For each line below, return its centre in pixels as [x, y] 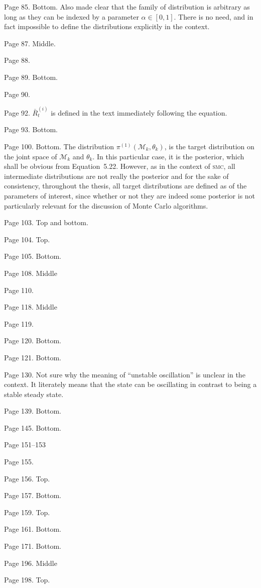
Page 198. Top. [27, 580]
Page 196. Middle [31, 563]
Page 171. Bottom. [33, 546]
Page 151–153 [25, 445]
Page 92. [17, 112]
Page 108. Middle [31, 273]
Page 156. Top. [27, 478]
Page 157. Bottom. [33, 495]
